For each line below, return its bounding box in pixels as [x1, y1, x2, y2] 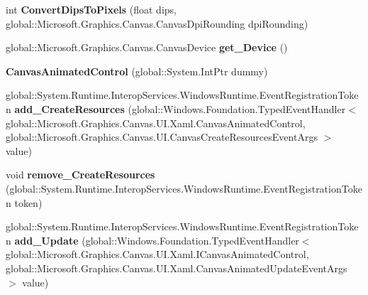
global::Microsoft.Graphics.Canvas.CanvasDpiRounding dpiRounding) [6, 16, 308, 31]
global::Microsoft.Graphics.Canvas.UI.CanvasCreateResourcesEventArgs [6, 129, 318, 144]
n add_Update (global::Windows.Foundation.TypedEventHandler [6, 232, 299, 247]
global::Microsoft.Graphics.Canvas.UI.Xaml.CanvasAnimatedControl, [6, 115, 306, 130]
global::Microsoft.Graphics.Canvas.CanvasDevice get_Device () [6, 40, 288, 55]
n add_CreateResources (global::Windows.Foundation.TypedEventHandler [6, 101, 346, 116]
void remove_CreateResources [6, 167, 155, 182]
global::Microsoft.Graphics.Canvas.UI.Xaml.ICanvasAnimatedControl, [6, 247, 309, 262]
